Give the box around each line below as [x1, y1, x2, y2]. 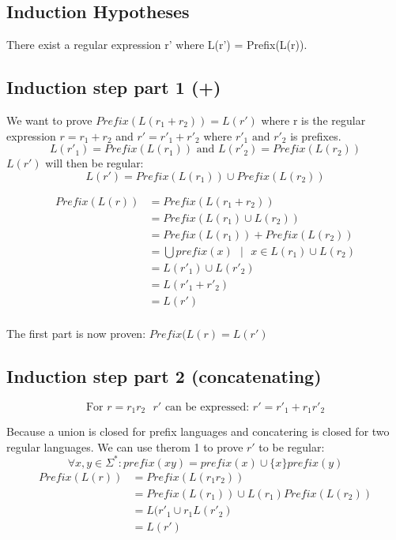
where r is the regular [261, 112, 366, 128]
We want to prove [6, 112, 92, 128]
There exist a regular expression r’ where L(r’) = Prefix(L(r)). [6, 36, 307, 53]
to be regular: [258, 438, 325, 455]
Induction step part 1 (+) [6, 75, 221, 99]
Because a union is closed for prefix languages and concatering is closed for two [6, 423, 390, 440]
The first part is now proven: [6, 325, 146, 342]
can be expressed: [164, 401, 250, 413]
